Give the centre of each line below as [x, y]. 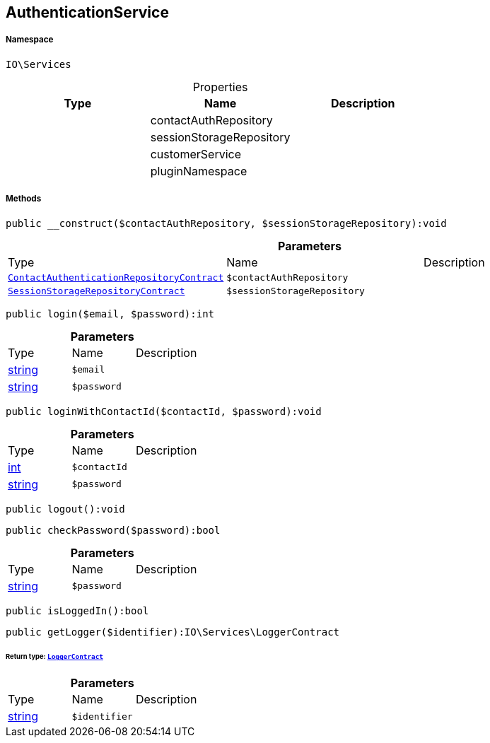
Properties [220, 87]
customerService [196, 154]
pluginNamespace [199, 171]
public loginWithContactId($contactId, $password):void [164, 411]
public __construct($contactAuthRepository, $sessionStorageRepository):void [226, 223]
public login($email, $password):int [110, 314]
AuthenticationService [87, 12]
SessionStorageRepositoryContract [97, 291]
